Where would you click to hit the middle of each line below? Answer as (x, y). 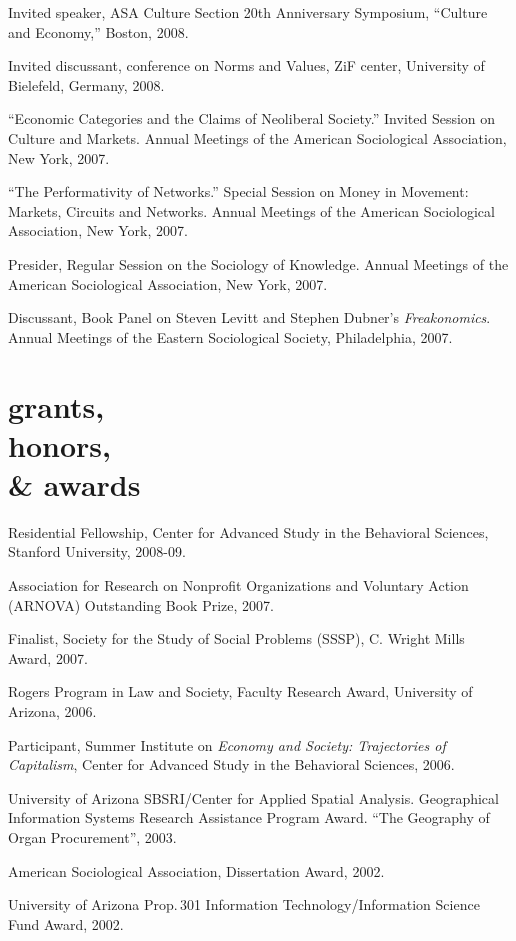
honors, (59, 444)
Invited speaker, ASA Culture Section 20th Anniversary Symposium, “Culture (248, 12)
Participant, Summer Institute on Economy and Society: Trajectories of (227, 744)
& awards (74, 483)
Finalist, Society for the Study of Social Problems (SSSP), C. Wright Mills (236, 638)
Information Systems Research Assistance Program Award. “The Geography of (249, 817)
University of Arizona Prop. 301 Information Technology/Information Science (244, 904)
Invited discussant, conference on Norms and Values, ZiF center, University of (246, 65)
